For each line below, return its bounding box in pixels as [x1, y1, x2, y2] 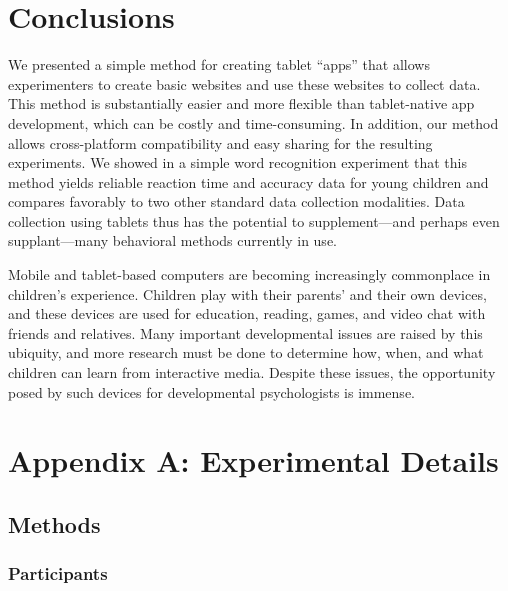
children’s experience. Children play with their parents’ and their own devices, [8, 283, 487, 304]
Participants [8, 561, 108, 586]
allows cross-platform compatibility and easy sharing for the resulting [8, 132, 433, 153]
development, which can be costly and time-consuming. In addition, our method [8, 112, 499, 133]
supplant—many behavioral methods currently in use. [8, 230, 337, 251]
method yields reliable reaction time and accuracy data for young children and [8, 171, 489, 192]
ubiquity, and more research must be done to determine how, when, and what [8, 342, 484, 363]
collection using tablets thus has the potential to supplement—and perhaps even [8, 210, 500, 231]
